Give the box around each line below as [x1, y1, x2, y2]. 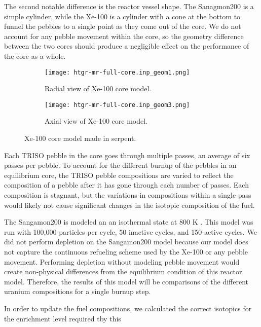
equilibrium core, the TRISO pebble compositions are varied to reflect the [4, 169, 234, 180]
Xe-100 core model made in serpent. [24, 133, 136, 143]
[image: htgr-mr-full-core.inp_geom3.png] [45, 101, 190, 108]
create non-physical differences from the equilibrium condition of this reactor [4, 266, 242, 277]
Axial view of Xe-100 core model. [45, 116, 148, 126]
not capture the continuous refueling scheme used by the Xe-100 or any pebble [4, 246, 248, 257]
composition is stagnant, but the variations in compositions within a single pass [4, 190, 251, 200]
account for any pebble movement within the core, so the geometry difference [4, 30, 244, 41]
